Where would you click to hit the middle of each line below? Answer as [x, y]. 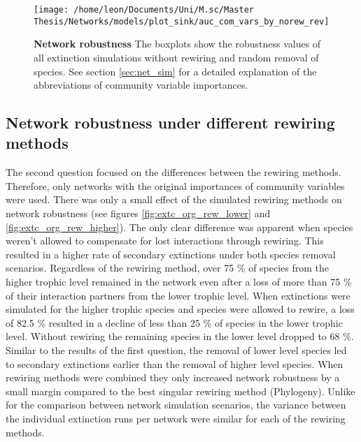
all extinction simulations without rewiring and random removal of [176, 57]
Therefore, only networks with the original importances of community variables [175, 185]
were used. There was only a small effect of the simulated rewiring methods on [174, 199]
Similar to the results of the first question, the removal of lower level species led [176, 350]
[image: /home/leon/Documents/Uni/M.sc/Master [144, 10]
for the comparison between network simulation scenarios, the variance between [176, 405]
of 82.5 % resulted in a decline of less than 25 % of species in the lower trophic [174, 322]
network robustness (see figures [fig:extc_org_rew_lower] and [138, 213]
